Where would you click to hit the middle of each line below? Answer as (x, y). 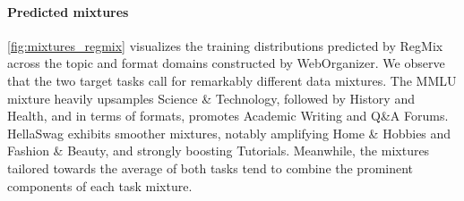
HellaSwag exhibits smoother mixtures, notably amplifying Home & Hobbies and (229, 133)
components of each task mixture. (100, 185)
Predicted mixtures (68, 11)
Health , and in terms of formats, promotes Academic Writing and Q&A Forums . (228, 116)
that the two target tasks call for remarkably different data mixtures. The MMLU (232, 80)
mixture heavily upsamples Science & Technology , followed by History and (211, 98)
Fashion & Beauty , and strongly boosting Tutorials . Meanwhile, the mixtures (219, 151)
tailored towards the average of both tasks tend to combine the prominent (211, 167)
